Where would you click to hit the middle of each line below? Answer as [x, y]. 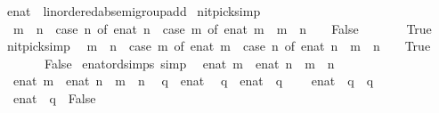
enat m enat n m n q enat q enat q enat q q [193, 81]
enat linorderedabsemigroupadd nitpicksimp [134, 11]
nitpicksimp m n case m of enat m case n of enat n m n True [219, 46]
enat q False [54, 97]
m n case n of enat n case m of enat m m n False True [222, 28]
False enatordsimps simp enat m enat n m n [189, 63]
